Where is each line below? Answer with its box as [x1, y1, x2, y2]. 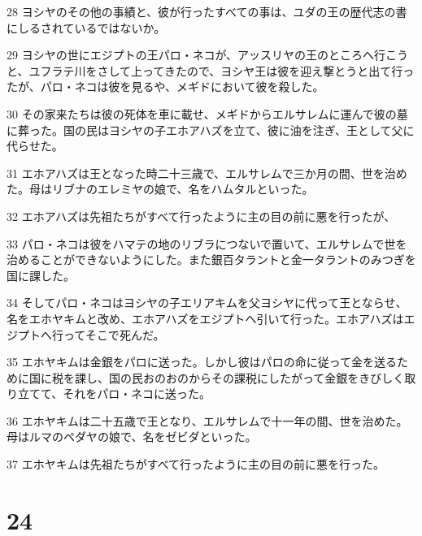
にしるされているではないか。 [7, 19, 166, 36]
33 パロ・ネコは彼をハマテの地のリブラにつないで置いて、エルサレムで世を [7, 235, 407, 252]
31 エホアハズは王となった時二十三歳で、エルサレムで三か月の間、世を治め [7, 164, 407, 181]
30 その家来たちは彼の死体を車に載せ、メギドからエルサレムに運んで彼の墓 [7, 105, 408, 122]
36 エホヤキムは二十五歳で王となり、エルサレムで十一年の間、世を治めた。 [7, 412, 408, 429]
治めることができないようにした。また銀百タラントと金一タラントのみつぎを [7, 251, 416, 268]
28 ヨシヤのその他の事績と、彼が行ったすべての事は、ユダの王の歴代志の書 [7, 3, 407, 19]
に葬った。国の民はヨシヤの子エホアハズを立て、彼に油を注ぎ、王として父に [7, 121, 415, 138]
